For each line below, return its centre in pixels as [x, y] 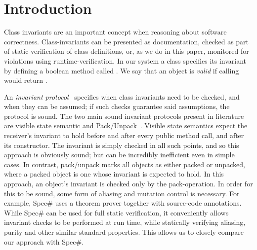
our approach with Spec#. [44, 241]
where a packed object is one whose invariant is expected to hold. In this [114, 174]
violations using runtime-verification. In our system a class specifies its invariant [125, 60]
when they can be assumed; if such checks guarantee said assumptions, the [117, 106]
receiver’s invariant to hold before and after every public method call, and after [124, 135]
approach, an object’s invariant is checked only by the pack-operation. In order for [128, 184]
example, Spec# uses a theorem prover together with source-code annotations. [123, 203]
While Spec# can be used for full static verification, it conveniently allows [116, 212]
